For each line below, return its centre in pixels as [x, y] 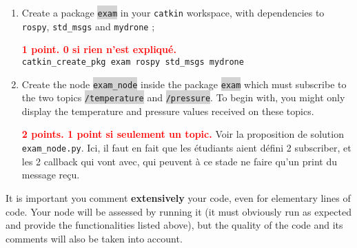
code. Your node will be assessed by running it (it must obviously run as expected [178, 211]
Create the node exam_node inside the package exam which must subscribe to [184, 84]
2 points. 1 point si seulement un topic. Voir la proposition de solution [183, 134]
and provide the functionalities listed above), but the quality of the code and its [174, 225]
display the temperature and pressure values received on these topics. [168, 111]
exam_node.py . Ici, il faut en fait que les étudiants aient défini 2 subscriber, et [186, 148]
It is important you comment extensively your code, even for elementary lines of [178, 197]
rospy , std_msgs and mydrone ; [88, 26]
